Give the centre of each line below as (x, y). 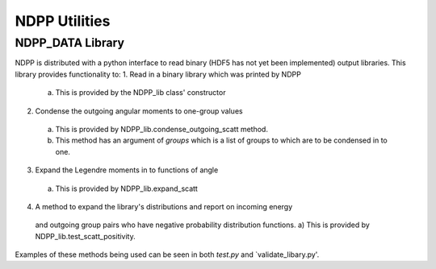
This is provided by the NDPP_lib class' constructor (140, 93)
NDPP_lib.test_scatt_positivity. (86, 236)
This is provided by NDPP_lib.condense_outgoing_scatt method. (161, 129)
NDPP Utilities (63, 21)
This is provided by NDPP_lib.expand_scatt (126, 188)
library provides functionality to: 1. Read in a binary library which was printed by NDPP (158, 74)
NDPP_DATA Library (70, 43)
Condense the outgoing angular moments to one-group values (139, 111)
